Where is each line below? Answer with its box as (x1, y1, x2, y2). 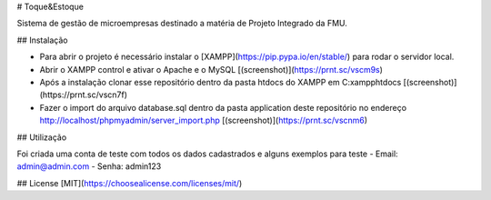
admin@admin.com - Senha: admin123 (16, 161, 162, 172)
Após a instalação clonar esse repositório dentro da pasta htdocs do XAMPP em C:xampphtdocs (39, 76, 402, 87)
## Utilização (16, 132, 67, 143)
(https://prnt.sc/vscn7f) (39, 89, 127, 100)
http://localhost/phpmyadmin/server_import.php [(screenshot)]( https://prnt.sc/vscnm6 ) (39, 115, 368, 126)
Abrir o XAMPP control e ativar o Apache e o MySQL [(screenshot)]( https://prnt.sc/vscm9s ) (39, 64, 384, 75)
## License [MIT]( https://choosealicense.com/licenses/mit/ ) (16, 177, 243, 188)
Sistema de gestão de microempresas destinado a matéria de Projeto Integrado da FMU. (16, 18, 347, 29)
